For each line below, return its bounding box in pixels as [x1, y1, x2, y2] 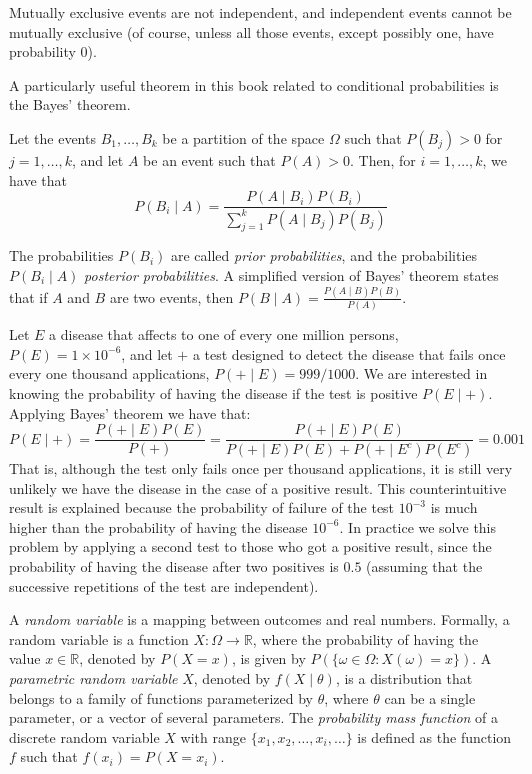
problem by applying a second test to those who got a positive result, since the [9, 536, 492, 557]
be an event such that [143, 149, 276, 170]
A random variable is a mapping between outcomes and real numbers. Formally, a [9, 609, 510, 630]
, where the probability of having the [252, 628, 479, 649]
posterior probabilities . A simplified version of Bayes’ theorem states [84, 264, 499, 285]
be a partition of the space [162, 127, 325, 148]
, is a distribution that [335, 667, 473, 688]
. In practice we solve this [339, 516, 497, 537]
